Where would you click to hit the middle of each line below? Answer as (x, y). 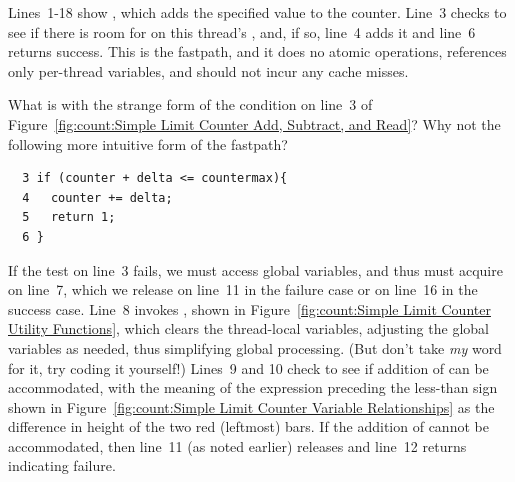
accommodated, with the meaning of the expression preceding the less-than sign (253, 387)
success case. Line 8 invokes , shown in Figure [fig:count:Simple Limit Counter (249, 308)
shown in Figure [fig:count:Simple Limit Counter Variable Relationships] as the (251, 406)
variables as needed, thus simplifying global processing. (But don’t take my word (255, 347)
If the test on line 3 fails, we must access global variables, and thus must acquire (255, 269)
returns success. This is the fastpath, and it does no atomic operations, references (257, 51)
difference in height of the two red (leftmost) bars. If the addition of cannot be (248, 426)
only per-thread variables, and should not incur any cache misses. (208, 70)
